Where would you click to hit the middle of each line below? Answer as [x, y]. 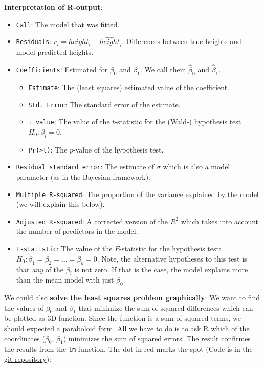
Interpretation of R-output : [53, 7]
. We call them [163, 69]
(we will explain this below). [60, 204]
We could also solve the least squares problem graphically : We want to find [132, 298]
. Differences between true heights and [181, 41]
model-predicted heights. [55, 52]
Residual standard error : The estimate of [85, 167]
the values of [24, 307]
